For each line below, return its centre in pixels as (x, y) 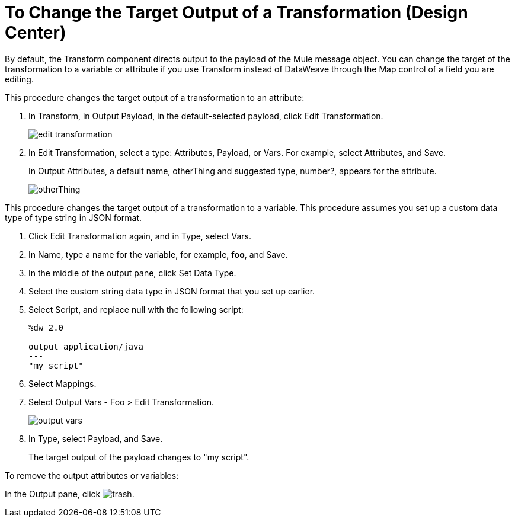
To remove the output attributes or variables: (92, 475)
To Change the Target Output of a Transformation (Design (236, 12)
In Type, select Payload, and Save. (96, 438)
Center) (36, 33)
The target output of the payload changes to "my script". (139, 457)
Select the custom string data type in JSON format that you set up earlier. (172, 291)
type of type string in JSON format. (73, 217)
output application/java (86, 346)
